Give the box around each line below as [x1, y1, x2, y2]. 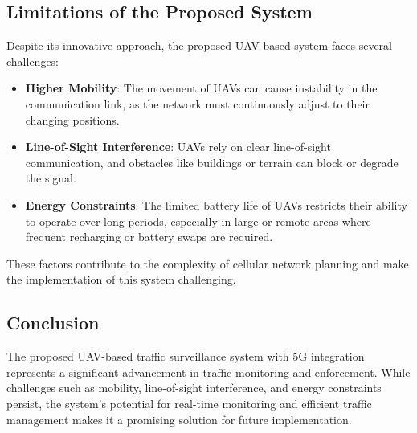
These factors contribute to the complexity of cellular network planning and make [6, 255, 409, 272]
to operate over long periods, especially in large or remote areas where [25, 212, 371, 229]
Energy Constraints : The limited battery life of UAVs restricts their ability [25, 196, 407, 213]
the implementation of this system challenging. [6, 271, 236, 288]
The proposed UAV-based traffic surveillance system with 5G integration [6, 348, 365, 365]
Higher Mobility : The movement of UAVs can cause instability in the [25, 80, 378, 96]
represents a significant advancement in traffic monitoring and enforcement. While [6, 363, 411, 380]
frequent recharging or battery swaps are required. [25, 228, 273, 245]
